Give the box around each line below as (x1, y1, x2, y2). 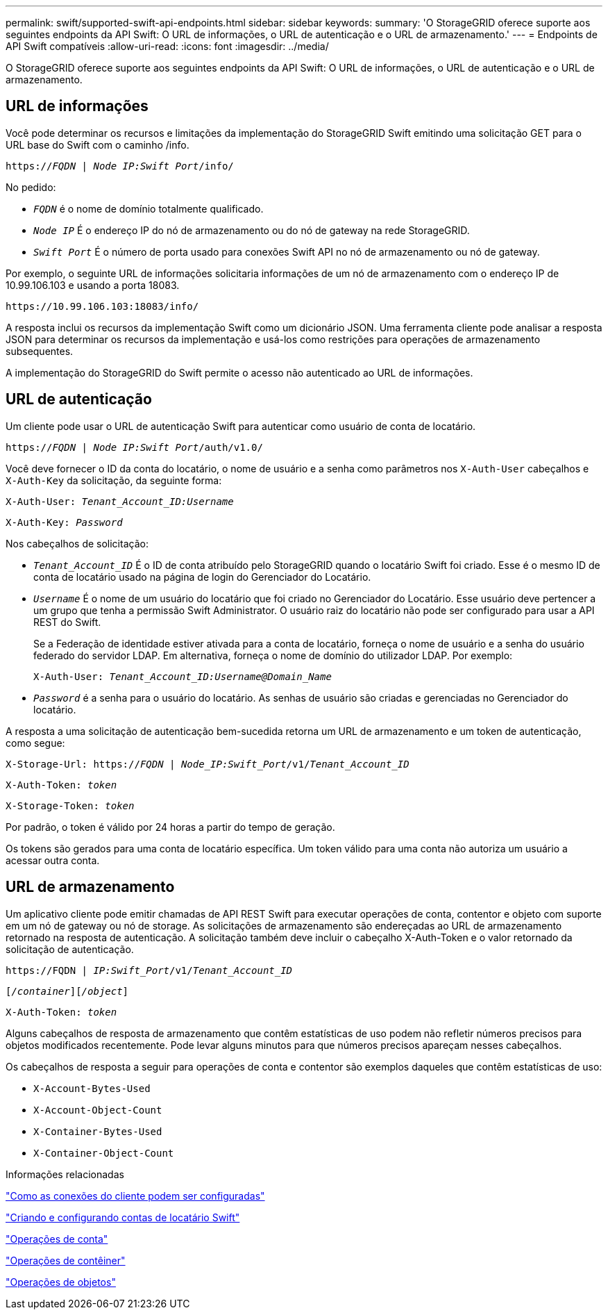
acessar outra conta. (6, 854, 100, 866)
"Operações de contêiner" (6, 1254, 126, 1266)
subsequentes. (6, 345, 74, 357)
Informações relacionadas (6, 1168, 124, 1180)
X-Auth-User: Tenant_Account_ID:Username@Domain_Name (33, 670, 332, 682)
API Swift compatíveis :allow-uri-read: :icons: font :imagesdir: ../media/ (6, 40, 329, 52)
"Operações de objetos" (6, 1275, 116, 1288)
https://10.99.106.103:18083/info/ (6, 300, 199, 312)
